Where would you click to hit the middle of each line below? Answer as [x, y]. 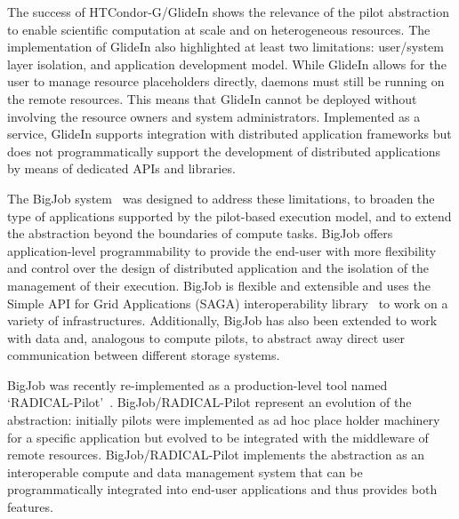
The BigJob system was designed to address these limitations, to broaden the [221, 198]
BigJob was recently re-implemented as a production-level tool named [197, 384]
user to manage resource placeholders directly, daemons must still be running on [226, 81]
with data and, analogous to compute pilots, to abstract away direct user [206, 337]
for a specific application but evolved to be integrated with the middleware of [218, 437]
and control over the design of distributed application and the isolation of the [218, 268]
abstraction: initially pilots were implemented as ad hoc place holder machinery [224, 420]
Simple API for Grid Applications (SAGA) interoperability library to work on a [228, 303]
